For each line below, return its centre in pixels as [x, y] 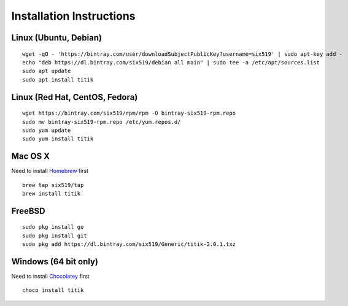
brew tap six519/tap [53, 185]
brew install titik [52, 193]
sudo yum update [47, 130]
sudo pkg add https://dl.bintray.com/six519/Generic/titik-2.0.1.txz [129, 244]
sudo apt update [47, 71]
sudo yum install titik [58, 139]
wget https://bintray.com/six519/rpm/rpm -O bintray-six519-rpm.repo [129, 113]
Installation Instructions [73, 16]
